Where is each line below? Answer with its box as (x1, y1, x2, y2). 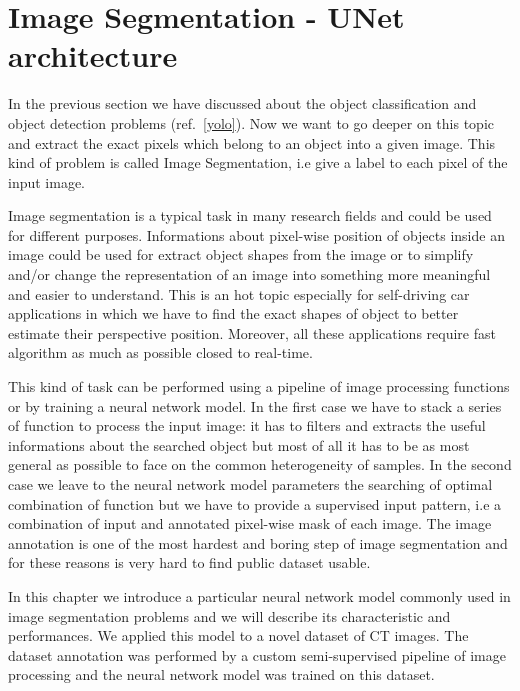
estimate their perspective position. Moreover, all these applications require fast (8, 322, 496, 343)
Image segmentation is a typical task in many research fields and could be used (8, 205, 492, 226)
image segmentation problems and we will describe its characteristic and (8, 605, 451, 626)
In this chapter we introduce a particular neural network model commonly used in (8, 585, 511, 606)
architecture (8, 35, 178, 76)
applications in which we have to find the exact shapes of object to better (8, 303, 459, 324)
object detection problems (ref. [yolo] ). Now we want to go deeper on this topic (8, 112, 494, 133)
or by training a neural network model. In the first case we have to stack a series (8, 395, 502, 416)
